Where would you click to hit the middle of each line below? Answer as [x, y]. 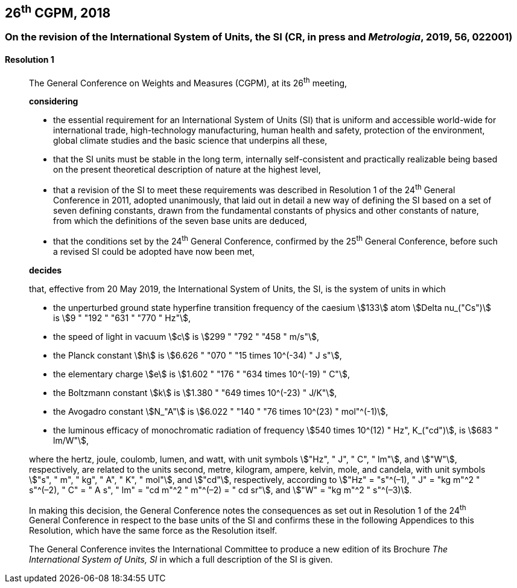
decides [46, 270]
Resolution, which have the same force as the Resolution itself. [153, 531]
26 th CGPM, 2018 [58, 11]
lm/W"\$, [71, 440]
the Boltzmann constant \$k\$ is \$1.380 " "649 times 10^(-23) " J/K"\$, [195, 392]
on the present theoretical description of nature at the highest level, [187, 170]
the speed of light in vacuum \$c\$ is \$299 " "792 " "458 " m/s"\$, [186, 336]
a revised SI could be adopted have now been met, [154, 251]
